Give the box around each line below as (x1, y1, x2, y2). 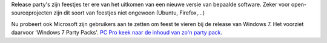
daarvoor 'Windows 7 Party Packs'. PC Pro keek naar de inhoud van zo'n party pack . (11, 29, 222, 36)
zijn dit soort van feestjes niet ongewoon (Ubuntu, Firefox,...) (53, 9, 205, 16)
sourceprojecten (11, 9, 53, 16)
